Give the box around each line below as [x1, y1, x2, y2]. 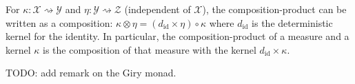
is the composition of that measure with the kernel [43, 42, 256, 56]
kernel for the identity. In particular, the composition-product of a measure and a [6, 29, 349, 43]
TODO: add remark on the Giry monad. [6, 65, 176, 80]
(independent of [124, 2, 191, 16]
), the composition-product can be [202, 2, 347, 16]
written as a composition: [6, 15, 113, 30]
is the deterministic [252, 15, 333, 30]
